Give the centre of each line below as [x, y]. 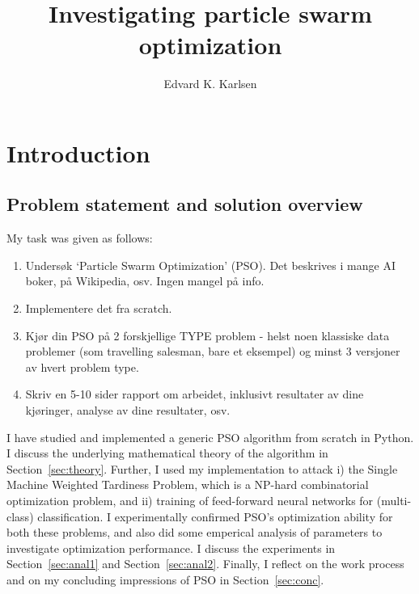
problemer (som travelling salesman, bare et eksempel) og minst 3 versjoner [213, 351]
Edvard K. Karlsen [210, 84]
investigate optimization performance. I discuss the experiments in [171, 548]
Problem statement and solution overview [185, 204]
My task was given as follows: [80, 238]
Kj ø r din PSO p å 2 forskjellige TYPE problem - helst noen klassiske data [207, 335]
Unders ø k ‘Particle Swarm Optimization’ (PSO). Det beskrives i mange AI [210, 265]
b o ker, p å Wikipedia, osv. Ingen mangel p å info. [145, 281]
